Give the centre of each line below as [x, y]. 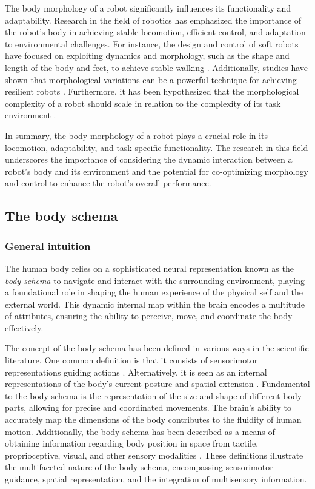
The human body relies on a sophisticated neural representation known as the [149, 268]
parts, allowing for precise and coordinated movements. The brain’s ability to [148, 407]
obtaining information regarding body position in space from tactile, [132, 443]
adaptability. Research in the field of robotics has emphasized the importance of [153, 20]
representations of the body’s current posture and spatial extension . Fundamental [157, 384]
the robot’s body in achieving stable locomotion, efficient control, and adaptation [155, 32]
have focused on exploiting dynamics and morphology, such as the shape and [147, 56]
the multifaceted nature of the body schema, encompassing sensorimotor [139, 467]
